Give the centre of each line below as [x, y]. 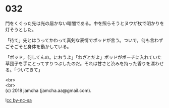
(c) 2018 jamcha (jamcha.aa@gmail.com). [48, 90]
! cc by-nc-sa [18, 100]
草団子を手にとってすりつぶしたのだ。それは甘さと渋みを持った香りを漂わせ [84, 63]
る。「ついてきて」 [24, 70]
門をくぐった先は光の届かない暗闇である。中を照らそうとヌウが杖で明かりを [85, 23]
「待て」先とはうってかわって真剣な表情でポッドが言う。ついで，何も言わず [84, 40]
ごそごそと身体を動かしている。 [38, 46]
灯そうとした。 [21, 29]
